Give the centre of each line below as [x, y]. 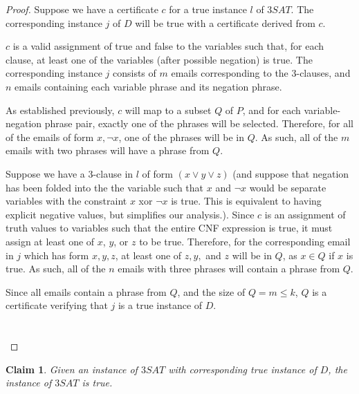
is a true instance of [160, 305]
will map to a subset [168, 110]
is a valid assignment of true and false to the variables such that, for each [168, 46]
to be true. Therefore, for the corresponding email [245, 241]
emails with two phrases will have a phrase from [108, 150]
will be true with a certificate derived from [225, 22]
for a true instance [208, 9]
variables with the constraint [66, 201]
